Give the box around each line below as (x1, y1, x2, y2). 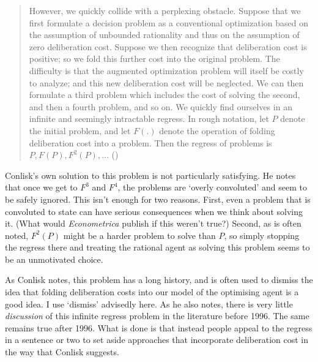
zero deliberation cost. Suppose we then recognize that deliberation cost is (29, 40, 307, 53)
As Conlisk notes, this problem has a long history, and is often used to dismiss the (5, 273, 313, 286)
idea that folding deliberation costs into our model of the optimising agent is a (5, 285, 299, 298)
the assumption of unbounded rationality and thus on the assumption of (29, 28, 300, 41)
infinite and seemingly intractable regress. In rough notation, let (29, 112, 269, 125)
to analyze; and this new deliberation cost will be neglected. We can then (29, 76, 304, 89)
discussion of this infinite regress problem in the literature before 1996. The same (5, 309, 309, 322)
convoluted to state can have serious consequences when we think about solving (5, 205, 303, 217)
